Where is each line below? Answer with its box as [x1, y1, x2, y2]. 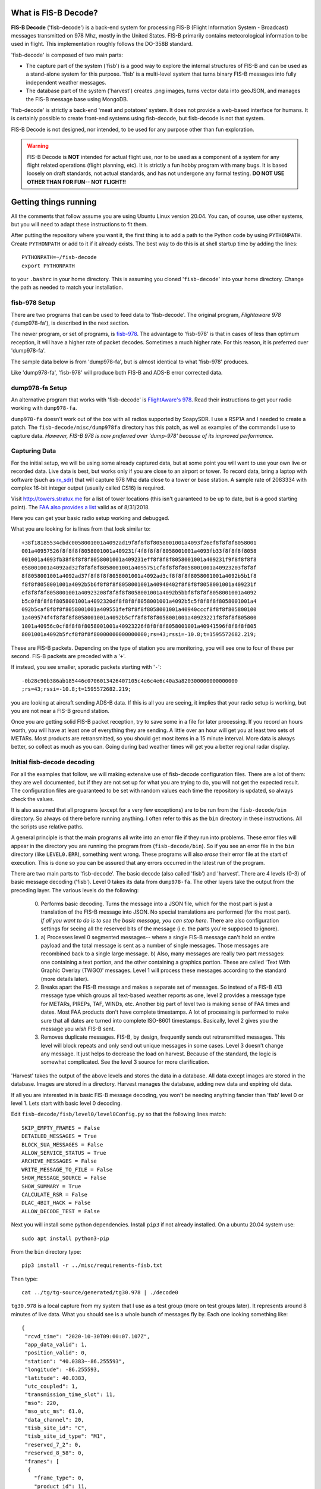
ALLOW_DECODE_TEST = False [21, 1208, 100, 1214]
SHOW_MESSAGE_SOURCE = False [21, 1175, 106, 1182]
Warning [27, 142, 49, 149]
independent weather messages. [26, 79, 106, 86]
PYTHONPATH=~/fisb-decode [21, 254, 97, 261]
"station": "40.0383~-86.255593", [24, 1358, 125, 1365]
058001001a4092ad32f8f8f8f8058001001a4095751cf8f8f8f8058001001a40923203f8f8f [21, 565, 257, 571]
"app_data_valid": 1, [24, 1341, 88, 1348]
